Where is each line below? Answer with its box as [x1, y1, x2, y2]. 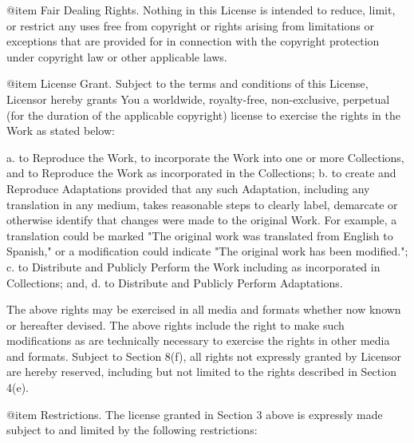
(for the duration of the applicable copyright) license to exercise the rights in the [6, 106, 400, 123]
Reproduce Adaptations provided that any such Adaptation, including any [6, 180, 370, 196]
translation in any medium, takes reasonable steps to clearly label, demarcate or [6, 196, 398, 212]
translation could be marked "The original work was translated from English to [6, 227, 393, 243]
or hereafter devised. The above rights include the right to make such [6, 316, 345, 333]
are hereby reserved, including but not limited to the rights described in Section [6, 363, 396, 380]
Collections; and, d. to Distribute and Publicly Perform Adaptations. [6, 274, 343, 291]
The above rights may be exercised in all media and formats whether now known [6, 301, 401, 318]
